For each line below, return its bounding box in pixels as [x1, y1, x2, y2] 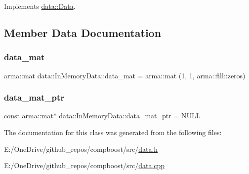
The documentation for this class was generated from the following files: [4, 127, 222, 137]
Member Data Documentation [4, 25, 162, 40]
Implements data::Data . [4, 1, 76, 11]
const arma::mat [4, 110, 53, 121]
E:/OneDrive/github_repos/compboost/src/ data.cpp [4, 160, 165, 171]
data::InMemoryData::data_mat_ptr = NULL [59, 110, 201, 121]
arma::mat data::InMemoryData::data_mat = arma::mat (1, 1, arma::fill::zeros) [4, 70, 246, 80]
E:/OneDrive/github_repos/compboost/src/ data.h [4, 143, 158, 154]
